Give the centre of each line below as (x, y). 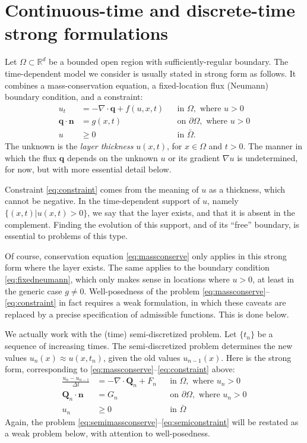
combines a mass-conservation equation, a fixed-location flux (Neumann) (137, 85)
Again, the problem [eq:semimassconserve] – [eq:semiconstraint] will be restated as (152, 421)
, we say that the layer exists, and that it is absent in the (191, 212)
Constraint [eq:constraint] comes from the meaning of (102, 189)
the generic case (34, 290)
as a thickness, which (247, 189)
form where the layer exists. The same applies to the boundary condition (137, 267)
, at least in (273, 279)
